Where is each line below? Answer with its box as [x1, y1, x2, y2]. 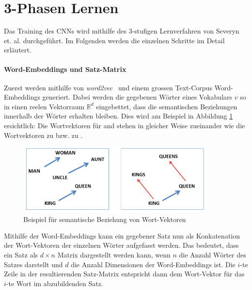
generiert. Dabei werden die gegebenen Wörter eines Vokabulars [42, 92, 233, 102]
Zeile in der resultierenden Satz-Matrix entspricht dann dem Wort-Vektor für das [4, 269, 245, 279]
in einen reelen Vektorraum [4, 101, 85, 111]
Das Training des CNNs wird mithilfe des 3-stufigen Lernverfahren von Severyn [4, 26, 239, 36]
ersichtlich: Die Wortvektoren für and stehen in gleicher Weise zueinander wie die [4, 120, 245, 131]
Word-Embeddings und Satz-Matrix [4, 64, 126, 74]
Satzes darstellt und [4, 259, 63, 269]
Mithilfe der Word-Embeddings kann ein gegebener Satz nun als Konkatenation [4, 230, 240, 240]
